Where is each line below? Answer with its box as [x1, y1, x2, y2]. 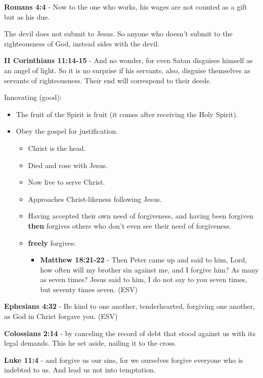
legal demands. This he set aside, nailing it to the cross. [4, 338, 177, 348]
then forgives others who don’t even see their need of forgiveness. [28, 220, 232, 231]
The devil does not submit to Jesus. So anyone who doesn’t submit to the [4, 28, 233, 39]
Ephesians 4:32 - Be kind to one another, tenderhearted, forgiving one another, [4, 301, 255, 311]
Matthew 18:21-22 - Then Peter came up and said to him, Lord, [40, 254, 247, 265]
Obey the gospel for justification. [16, 126, 118, 136]
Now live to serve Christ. [28, 177, 105, 187]
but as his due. [4, 11, 50, 22]
